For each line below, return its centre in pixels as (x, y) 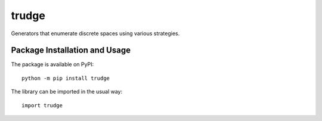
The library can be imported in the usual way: (67, 92)
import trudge (42, 105)
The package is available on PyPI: (52, 64)
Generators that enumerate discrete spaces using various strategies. (95, 33)
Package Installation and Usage (71, 50)
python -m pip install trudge (66, 78)
